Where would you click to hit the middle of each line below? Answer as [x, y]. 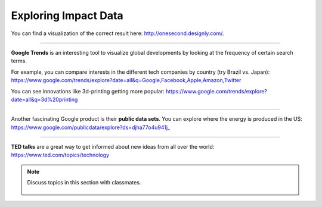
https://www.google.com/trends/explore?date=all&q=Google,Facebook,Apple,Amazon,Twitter [126, 80]
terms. [19, 61]
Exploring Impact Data [67, 15]
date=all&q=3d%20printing [44, 99]
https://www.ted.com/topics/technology [60, 155]
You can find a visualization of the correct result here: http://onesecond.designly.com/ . [117, 33]
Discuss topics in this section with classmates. [84, 183]
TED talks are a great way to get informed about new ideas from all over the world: [113, 147]
